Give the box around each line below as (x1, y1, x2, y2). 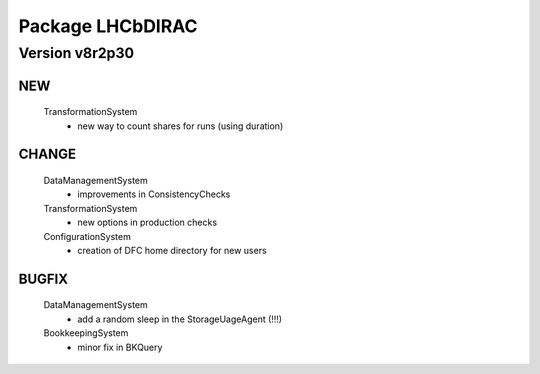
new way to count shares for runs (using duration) (77, 120, 284, 132)
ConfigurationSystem (43, 230, 132, 242)
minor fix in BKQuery (77, 341, 163, 353)
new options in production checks (77, 216, 218, 229)
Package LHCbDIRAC (18, 15, 199, 37)
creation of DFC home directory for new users (77, 244, 267, 256)
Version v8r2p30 (18, 44, 135, 62)
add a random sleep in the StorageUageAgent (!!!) (77, 313, 283, 325)
